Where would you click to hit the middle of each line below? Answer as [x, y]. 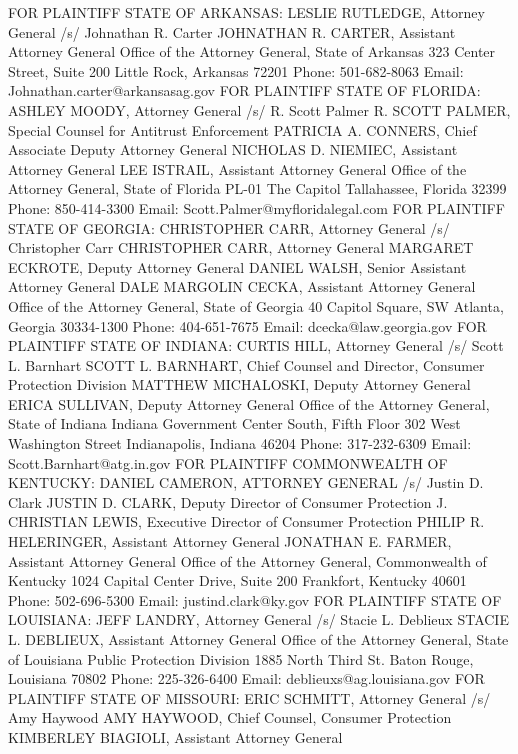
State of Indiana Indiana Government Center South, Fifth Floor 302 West [234, 423]
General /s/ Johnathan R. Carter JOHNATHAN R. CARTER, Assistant [232, 31]
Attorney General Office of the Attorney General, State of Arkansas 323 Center [252, 51]
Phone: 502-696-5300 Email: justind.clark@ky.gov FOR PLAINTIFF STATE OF [255, 599]
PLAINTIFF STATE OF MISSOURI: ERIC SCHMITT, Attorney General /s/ [249, 697]
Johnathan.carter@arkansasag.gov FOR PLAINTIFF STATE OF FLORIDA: [244, 90]
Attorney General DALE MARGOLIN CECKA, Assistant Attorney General [242, 286]
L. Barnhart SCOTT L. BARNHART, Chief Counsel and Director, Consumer [246, 364]
